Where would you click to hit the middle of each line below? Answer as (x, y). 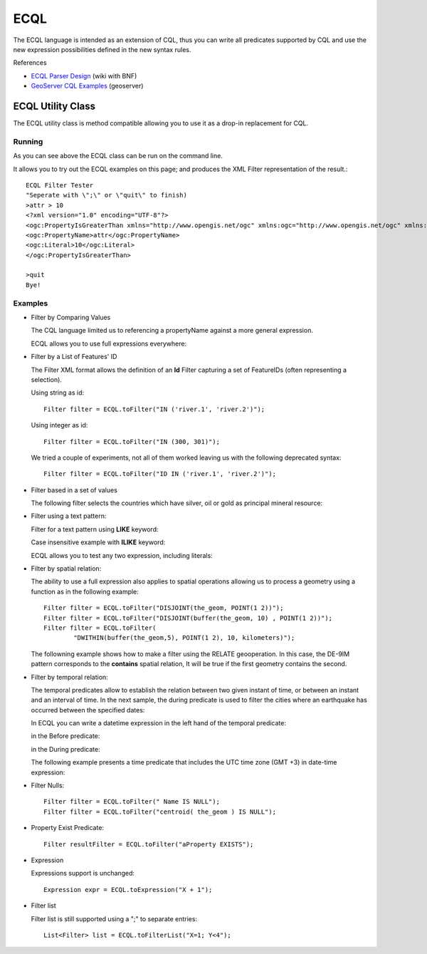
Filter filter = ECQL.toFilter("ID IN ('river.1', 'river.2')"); (160, 474)
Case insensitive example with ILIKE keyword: (98, 542)
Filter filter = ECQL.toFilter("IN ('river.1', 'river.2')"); (154, 409)
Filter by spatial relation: (66, 569)
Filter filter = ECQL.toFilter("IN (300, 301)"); (132, 441)
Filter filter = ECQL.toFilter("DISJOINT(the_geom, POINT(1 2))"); (164, 608)
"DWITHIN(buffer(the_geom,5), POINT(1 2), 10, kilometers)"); (184, 638)
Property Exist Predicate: (68, 828)
